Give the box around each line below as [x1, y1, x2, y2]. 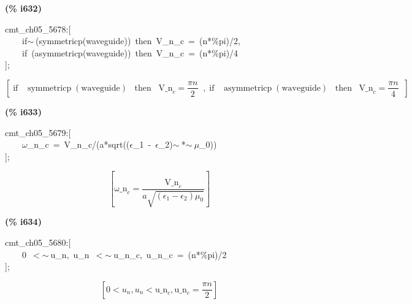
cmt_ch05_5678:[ [5, 22, 71, 35]
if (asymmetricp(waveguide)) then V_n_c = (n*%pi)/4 [21, 46, 238, 59]
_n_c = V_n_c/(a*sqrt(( [27, 138, 130, 151]
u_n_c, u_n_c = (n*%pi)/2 [113, 248, 227, 260]
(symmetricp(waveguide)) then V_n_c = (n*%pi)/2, [36, 34, 240, 47]
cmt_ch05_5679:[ [5, 126, 71, 139]
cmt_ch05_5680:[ [5, 235, 71, 248]
